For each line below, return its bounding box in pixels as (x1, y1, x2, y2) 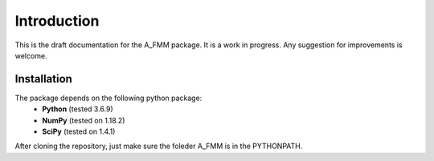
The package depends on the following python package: (14, 93, 203, 103)
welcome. (14, 50, 47, 60)
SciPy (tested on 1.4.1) (42, 127, 116, 136)
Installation (14, 72, 72, 86)
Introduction (14, 12, 100, 30)
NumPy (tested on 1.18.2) (42, 115, 125, 125)
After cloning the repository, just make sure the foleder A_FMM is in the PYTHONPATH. (14, 141, 303, 151)
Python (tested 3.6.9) (42, 104, 114, 114)
